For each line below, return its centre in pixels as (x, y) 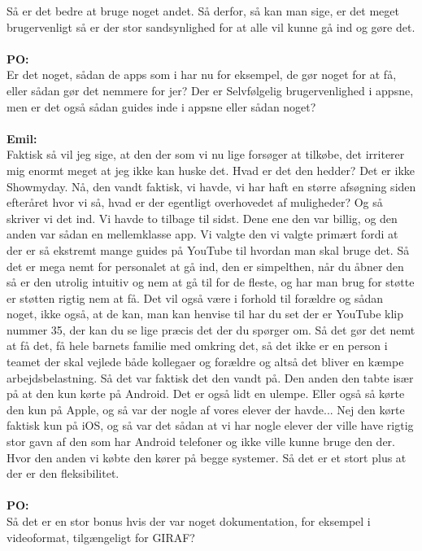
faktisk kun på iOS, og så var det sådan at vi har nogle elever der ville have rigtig (210, 425)
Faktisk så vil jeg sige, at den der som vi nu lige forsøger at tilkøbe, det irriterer (206, 154)
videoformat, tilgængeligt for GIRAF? (101, 537)
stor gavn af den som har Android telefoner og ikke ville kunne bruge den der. (201, 442)
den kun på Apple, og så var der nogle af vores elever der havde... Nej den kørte (206, 409)
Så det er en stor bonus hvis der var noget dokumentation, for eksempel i (189, 521)
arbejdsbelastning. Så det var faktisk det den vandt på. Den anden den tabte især (210, 377)
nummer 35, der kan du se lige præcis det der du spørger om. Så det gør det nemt (211, 329)
